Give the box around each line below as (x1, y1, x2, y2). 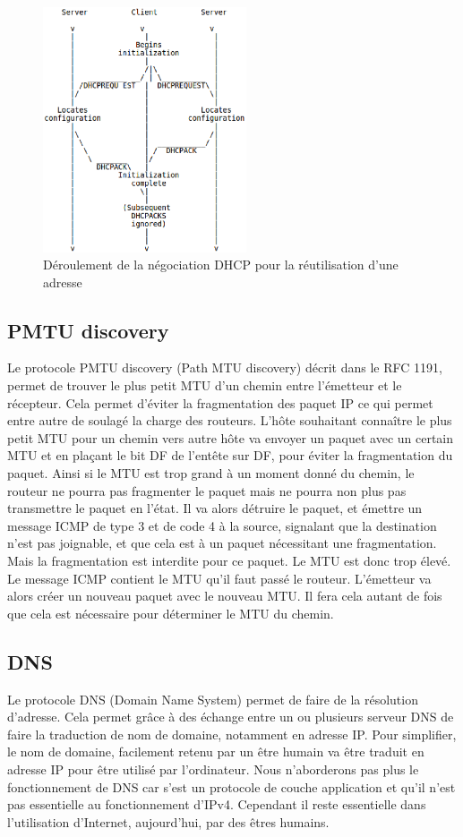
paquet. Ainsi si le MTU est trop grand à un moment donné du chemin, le (7, 464, 415, 483)
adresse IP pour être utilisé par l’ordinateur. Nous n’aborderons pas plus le (7, 759, 419, 778)
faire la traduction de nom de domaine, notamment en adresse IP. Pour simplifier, (7, 724, 457, 743)
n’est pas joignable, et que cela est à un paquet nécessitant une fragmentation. (7, 534, 437, 552)
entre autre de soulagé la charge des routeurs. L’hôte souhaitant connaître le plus (7, 411, 452, 430)
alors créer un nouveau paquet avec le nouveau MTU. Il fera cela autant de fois (7, 586, 442, 605)
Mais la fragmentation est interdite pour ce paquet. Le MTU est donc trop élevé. (7, 551, 451, 570)
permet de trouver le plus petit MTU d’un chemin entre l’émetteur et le (7, 376, 402, 395)
